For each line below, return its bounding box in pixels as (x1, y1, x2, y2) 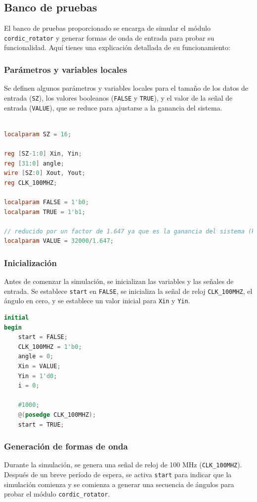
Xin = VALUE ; (18, 362, 61, 370)
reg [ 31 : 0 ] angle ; (4, 160, 64, 167)
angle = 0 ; (18, 353, 54, 360)
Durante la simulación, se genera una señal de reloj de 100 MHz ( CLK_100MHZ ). (4, 459, 242, 470)
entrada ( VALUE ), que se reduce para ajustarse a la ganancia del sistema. (4, 102, 222, 112)
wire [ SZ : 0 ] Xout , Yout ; (4, 169, 86, 177)
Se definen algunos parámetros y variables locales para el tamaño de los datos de (4, 83, 249, 93)
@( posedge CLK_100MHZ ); (18, 411, 96, 418)
